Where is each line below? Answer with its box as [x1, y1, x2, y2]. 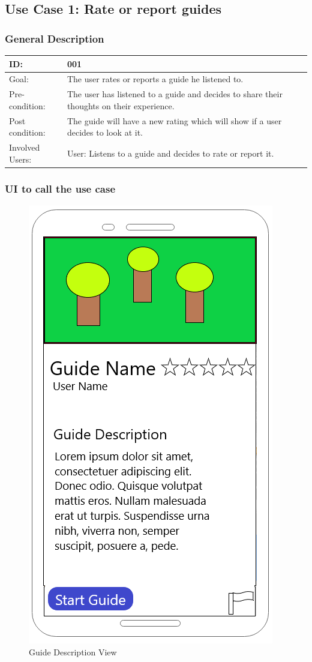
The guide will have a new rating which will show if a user [67, 114, 282, 127]
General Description [5, 31, 104, 46]
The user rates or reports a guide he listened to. [67, 73, 244, 85]
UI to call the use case [5, 181, 116, 196]
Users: [9, 152, 32, 165]
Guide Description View [29, 645, 117, 658]
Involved [9, 141, 40, 154]
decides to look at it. [67, 126, 143, 139]
